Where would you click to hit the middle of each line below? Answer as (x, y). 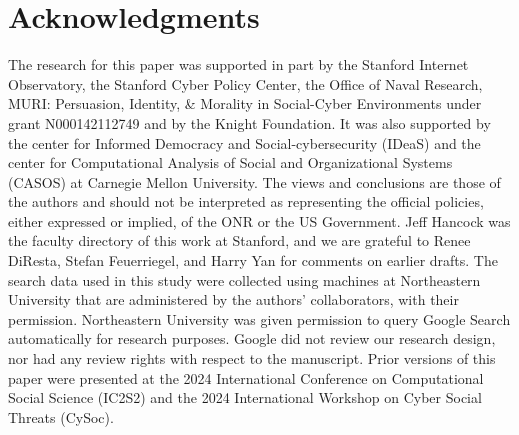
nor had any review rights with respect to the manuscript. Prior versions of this (252, 358)
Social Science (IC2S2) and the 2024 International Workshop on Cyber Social (245, 397)
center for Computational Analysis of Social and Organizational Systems (230, 162)
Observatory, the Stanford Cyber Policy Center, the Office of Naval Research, (245, 83)
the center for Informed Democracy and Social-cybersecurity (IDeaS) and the (244, 142)
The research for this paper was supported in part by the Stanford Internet (238, 64)
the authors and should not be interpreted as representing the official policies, (246, 201)
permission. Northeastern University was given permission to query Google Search (259, 318)
